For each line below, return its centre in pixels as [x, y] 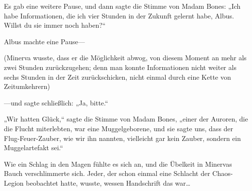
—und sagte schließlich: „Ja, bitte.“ [56, 102]
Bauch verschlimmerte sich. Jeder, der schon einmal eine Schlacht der [107, 173]
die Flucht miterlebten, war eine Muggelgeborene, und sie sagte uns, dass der [119, 128]
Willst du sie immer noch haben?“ [55, 25]
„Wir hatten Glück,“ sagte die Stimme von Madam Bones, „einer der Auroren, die [126, 119]
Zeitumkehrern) [27, 86]
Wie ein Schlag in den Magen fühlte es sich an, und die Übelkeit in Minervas [118, 164]
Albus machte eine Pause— [44, 41]
